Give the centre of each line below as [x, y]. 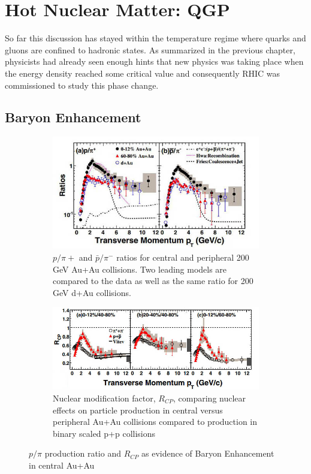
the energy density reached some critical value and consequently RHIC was [143, 73]
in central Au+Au [62, 465]
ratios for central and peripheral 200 [183, 257]
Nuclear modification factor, [104, 398]
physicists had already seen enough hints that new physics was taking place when [154, 61]
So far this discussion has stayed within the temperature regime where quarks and [155, 38]
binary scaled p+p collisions [104, 433]
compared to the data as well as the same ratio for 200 [153, 281]
